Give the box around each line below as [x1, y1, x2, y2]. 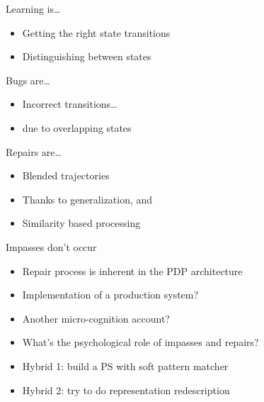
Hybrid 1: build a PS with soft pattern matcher [22, 358, 229, 373]
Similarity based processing [22, 216, 141, 230]
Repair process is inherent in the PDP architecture [22, 263, 243, 278]
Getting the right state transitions [22, 25, 171, 40]
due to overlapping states [22, 120, 132, 135]
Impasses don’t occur [6, 239, 97, 254]
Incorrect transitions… [22, 96, 117, 111]
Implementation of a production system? [22, 287, 199, 302]
